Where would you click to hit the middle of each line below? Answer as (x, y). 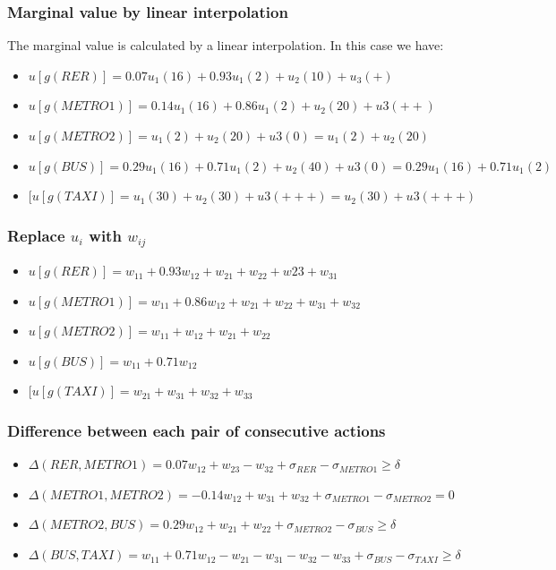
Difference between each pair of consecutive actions (197, 430)
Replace (36, 235)
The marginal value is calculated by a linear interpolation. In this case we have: (226, 45)
